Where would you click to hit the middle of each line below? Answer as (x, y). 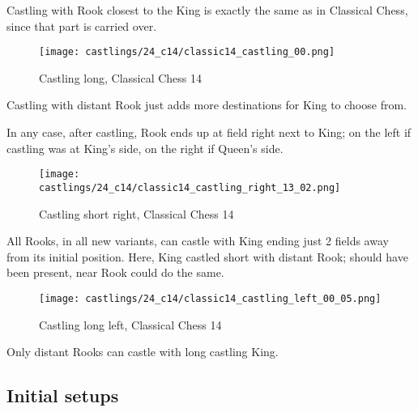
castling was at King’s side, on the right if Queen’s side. (145, 148)
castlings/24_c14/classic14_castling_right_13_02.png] (190, 187)
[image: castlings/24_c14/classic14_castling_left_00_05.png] (210, 298)
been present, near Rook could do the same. (115, 272)
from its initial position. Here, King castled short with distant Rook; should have (207, 256)
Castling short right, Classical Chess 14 (136, 213)
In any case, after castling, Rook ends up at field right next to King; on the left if (209, 132)
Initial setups (63, 395)
